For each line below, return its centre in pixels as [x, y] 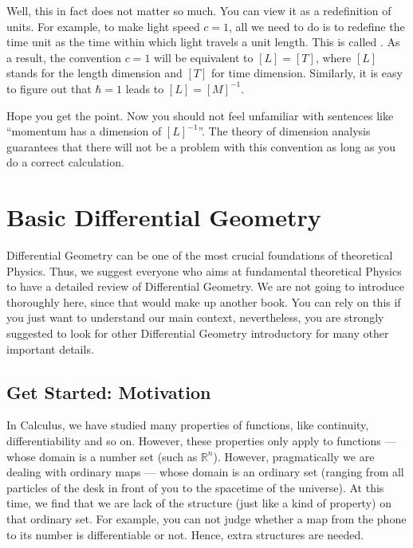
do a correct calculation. [65, 162]
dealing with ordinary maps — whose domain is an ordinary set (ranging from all [205, 472]
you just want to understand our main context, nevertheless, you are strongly [195, 317]
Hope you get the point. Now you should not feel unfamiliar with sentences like [200, 115]
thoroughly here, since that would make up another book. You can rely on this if [204, 301]
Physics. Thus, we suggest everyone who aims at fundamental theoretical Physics [204, 270]
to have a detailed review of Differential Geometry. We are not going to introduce [206, 286]
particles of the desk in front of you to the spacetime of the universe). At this [195, 487]
